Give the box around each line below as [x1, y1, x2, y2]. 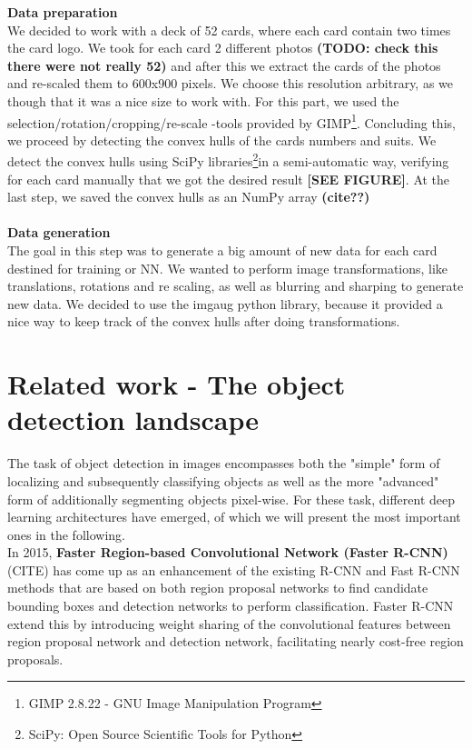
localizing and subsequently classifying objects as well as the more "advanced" [7, 471, 439, 490]
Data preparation [7, 3, 118, 21]
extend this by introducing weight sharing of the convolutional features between [7, 614, 451, 633]
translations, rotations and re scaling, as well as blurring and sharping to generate [7, 276, 464, 295]
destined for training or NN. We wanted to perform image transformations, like [7, 258, 448, 277]
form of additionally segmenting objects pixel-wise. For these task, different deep [7, 489, 456, 508]
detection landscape [7, 401, 259, 438]
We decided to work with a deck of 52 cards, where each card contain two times [7, 20, 451, 39]
